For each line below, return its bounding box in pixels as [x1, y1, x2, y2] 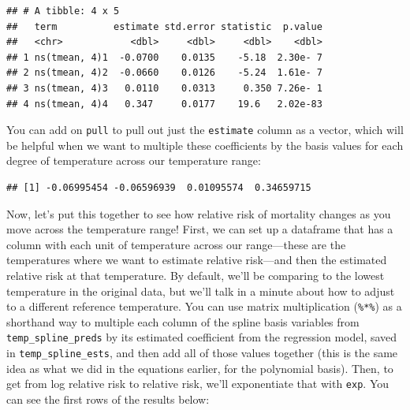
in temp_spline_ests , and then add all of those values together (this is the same [6, 345, 398, 361]
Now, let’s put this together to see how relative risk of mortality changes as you [6, 205, 391, 222]
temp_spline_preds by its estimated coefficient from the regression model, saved [6, 329, 397, 345]
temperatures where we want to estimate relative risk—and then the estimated [6, 252, 387, 268]
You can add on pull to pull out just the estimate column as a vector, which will [6, 121, 404, 138]
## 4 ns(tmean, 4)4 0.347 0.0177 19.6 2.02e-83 [6, 98, 322, 110]
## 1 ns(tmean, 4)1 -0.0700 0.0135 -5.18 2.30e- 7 [6, 51, 322, 63]
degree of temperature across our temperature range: [6, 152, 261, 169]
